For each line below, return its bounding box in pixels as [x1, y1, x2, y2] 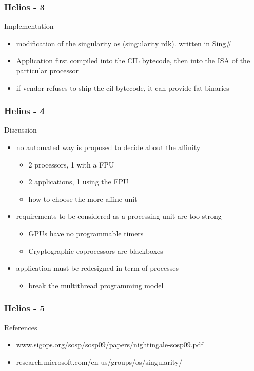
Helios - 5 [4, 302, 45, 314]
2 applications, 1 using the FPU [28, 176, 129, 187]
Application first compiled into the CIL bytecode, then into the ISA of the [16, 55, 250, 66]
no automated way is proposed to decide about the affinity [16, 142, 201, 152]
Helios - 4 [4, 104, 45, 117]
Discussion [4, 124, 37, 135]
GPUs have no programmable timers [28, 228, 144, 238]
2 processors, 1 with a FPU [28, 159, 114, 170]
